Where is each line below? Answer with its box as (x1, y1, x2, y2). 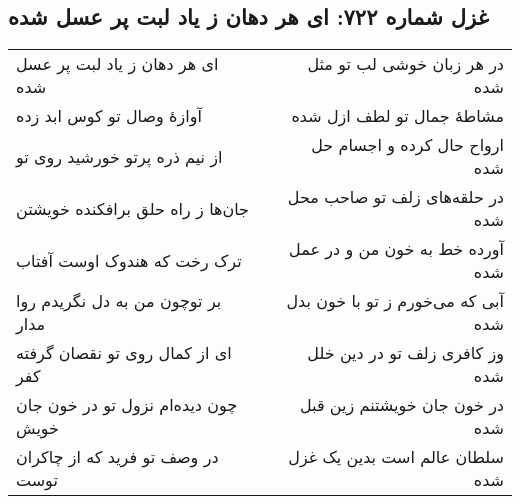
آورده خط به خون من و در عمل (289, 237, 504, 261)
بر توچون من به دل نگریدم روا (16, 289, 222, 313)
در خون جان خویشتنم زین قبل (299, 393, 504, 417)
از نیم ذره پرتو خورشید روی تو (16, 144, 223, 168)
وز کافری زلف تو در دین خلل (307, 341, 504, 365)
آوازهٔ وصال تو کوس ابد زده (16, 104, 202, 128)
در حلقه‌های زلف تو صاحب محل (287, 185, 504, 209)
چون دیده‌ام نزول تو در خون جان (16, 393, 238, 417)
